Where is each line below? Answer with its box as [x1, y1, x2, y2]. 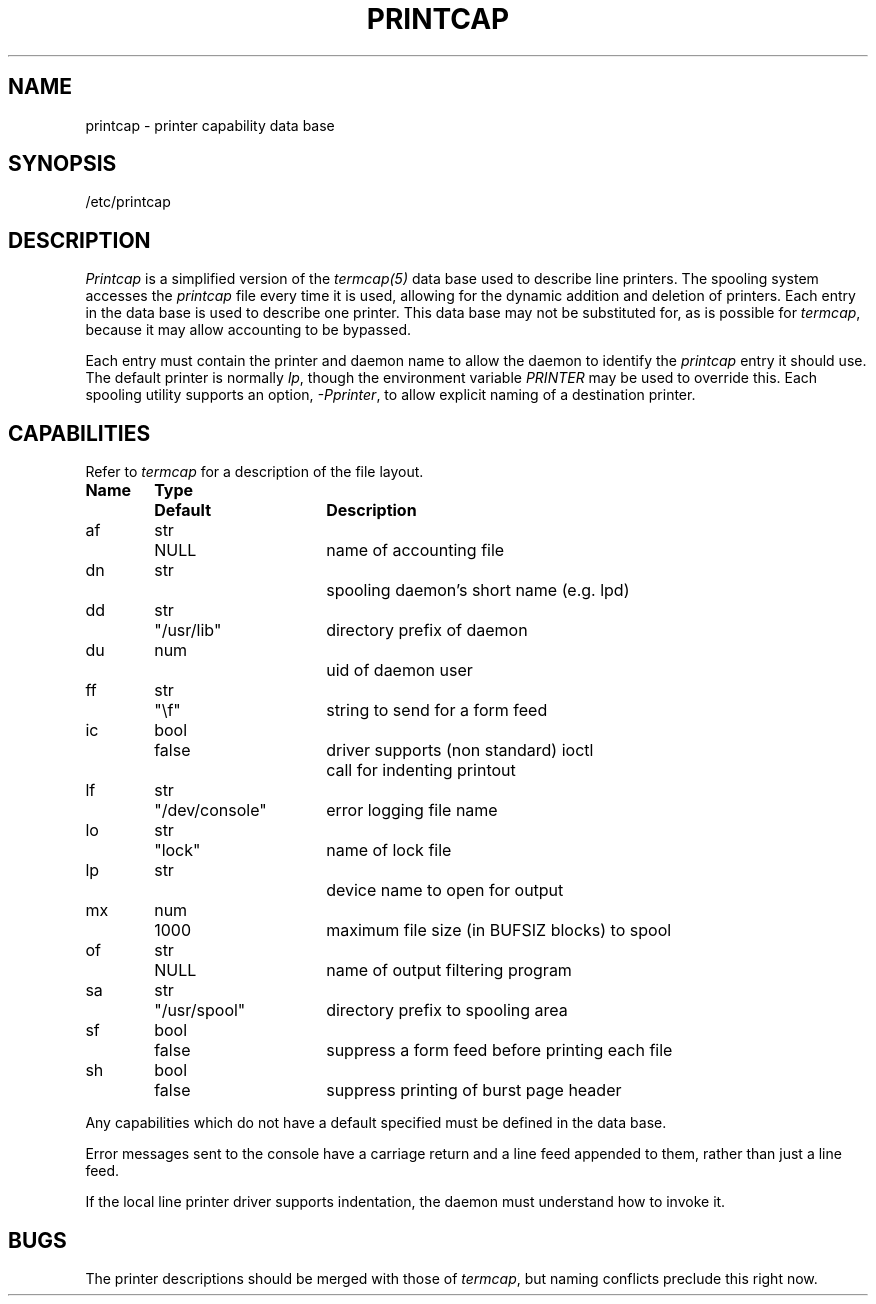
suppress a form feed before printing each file [326, 1040, 673, 1061]
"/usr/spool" [154, 1000, 246, 1021]
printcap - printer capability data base [85, 116, 335, 134]
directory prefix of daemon [326, 620, 528, 641]
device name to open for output [326, 880, 564, 901]
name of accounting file [326, 540, 505, 561]
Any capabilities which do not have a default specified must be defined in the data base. [85, 1114, 667, 1132]
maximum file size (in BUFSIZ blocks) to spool [326, 920, 672, 941]
